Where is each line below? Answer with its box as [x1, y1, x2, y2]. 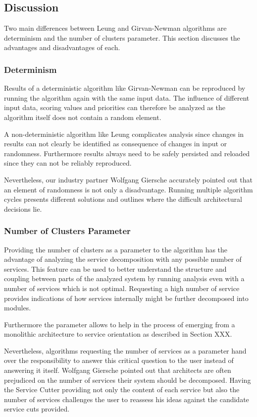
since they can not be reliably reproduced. [4, 158, 132, 168]
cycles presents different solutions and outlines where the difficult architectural [4, 194, 242, 204]
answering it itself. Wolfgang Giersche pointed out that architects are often [4, 365, 231, 375]
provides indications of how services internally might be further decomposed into [4, 293, 249, 303]
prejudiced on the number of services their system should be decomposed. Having [4, 374, 251, 385]
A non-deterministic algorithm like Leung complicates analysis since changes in [4, 128, 244, 139]
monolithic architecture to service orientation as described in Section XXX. [4, 329, 232, 339]
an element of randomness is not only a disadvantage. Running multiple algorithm [4, 184, 253, 194]
